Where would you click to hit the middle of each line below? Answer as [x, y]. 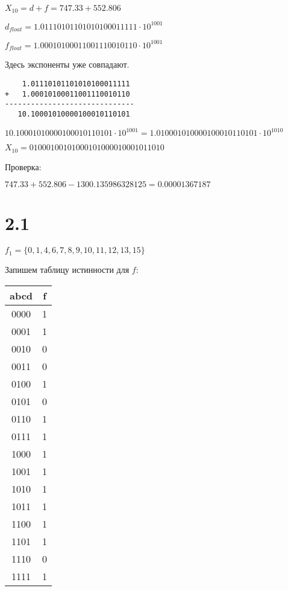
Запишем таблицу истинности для [67, 270]
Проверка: [23, 166]
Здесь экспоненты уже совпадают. [67, 64]
